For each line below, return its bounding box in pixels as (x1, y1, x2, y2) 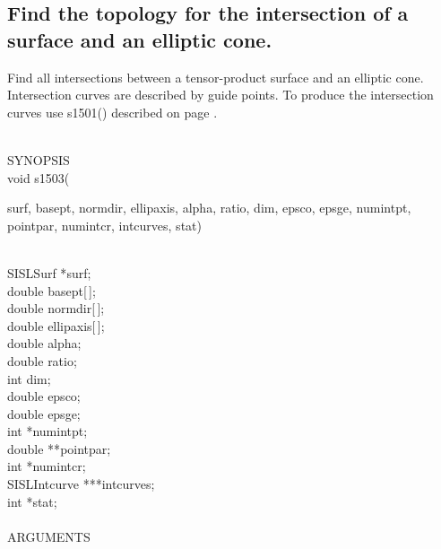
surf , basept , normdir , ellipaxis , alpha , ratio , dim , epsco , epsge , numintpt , (7, 198, 411, 217)
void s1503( (7, 168, 70, 187)
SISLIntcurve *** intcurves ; (7, 475, 155, 493)
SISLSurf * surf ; (7, 263, 91, 282)
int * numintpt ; (7, 422, 88, 440)
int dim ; (7, 369, 51, 388)
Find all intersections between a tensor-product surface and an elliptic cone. (7, 67, 424, 86)
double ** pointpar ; (7, 439, 111, 457)
